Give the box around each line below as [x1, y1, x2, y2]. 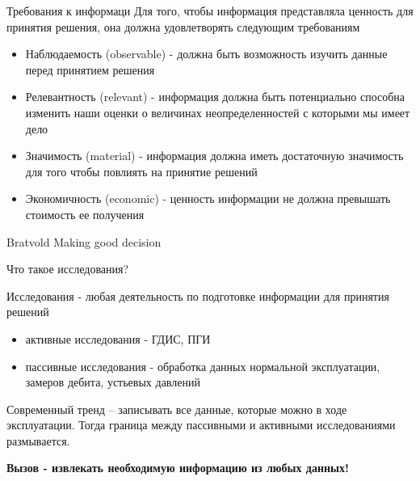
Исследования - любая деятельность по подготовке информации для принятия [6, 287, 389, 304]
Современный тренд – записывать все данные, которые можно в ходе [6, 400, 347, 417]
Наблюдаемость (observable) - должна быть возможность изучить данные [25, 45, 388, 62]
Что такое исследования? [6, 260, 129, 277]
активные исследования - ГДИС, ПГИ [25, 330, 211, 347]
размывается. [6, 432, 70, 449]
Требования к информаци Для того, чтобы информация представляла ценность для [6, 2, 414, 19]
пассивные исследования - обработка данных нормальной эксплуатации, [25, 357, 380, 374]
